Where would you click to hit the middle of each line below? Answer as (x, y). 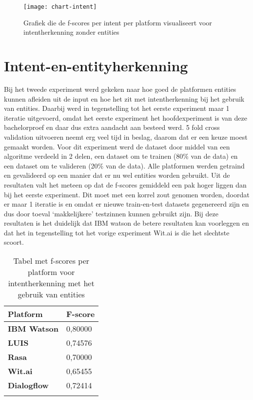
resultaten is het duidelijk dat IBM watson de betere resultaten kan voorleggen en (126, 223)
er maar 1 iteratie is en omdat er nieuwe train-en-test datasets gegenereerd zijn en (126, 204)
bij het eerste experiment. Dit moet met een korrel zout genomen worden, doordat (127, 194)
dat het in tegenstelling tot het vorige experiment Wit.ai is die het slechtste (117, 232)
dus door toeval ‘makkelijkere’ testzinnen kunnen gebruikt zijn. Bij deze (111, 213)
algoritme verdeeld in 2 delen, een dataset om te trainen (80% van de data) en (121, 156)
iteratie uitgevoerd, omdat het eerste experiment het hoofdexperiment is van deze (126, 117)
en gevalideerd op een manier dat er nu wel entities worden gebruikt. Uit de (117, 175)
